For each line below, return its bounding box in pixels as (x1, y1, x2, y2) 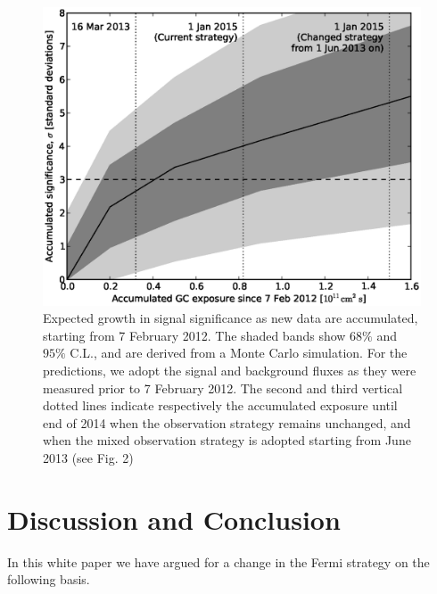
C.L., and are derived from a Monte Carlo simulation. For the (70, 343, 408, 362)
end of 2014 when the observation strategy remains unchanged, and (43, 413, 411, 432)
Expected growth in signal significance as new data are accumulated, (43, 309, 418, 327)
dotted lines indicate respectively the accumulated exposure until (43, 396, 398, 415)
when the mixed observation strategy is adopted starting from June (43, 431, 411, 450)
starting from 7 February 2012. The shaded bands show (43, 326, 346, 344)
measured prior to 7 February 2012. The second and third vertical (43, 378, 403, 397)
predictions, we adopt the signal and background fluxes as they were (43, 360, 416, 379)
